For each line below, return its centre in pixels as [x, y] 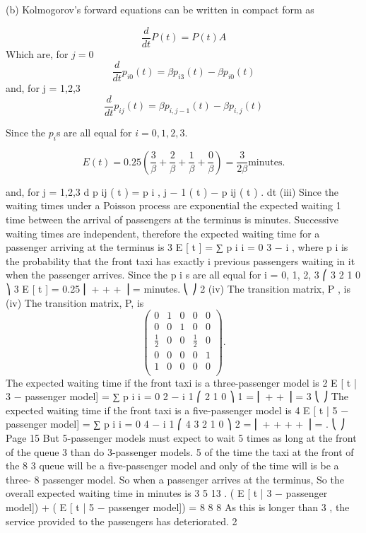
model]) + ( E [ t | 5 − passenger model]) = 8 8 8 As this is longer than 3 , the [178, 507]
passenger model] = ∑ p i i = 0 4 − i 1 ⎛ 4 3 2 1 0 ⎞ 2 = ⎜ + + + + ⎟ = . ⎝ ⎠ [176, 424]
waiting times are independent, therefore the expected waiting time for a [163, 233]
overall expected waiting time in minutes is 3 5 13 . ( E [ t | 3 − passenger [167, 493]
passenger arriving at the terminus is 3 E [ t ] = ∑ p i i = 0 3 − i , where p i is [177, 247]
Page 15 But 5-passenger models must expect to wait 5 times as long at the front [181, 438]
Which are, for [37, 53]
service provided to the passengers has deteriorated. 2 [122, 521]
